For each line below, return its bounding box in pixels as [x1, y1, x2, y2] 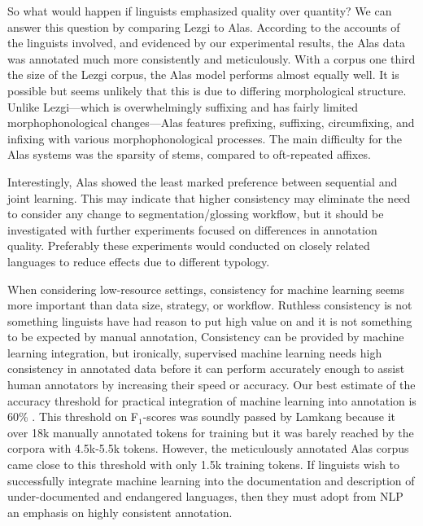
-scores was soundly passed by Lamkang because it [142, 408, 395, 425]
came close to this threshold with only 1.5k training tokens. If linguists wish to [7, 456, 400, 473]
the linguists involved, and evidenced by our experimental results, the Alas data [7, 34, 405, 51]
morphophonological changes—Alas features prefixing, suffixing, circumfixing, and [7, 114, 415, 131]
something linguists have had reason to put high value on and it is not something [7, 312, 412, 329]
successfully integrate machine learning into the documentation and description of [7, 471, 415, 489]
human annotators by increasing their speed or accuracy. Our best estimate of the [7, 376, 416, 393]
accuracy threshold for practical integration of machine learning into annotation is [7, 392, 416, 409]
